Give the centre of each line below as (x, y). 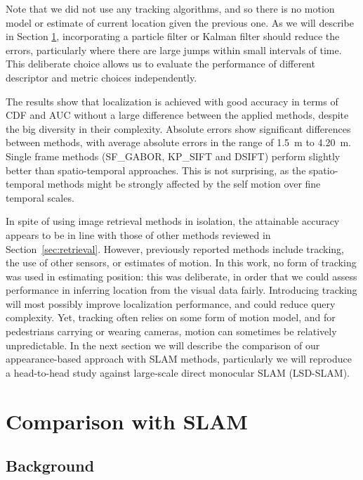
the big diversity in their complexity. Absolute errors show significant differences (178, 128)
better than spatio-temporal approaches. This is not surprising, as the (156, 170)
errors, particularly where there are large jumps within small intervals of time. (174, 50)
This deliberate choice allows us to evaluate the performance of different (160, 64)
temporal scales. (40, 197)
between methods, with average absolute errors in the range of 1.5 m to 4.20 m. (178, 142)
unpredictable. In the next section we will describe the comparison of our (163, 345)
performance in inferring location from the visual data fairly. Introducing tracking (181, 290)
